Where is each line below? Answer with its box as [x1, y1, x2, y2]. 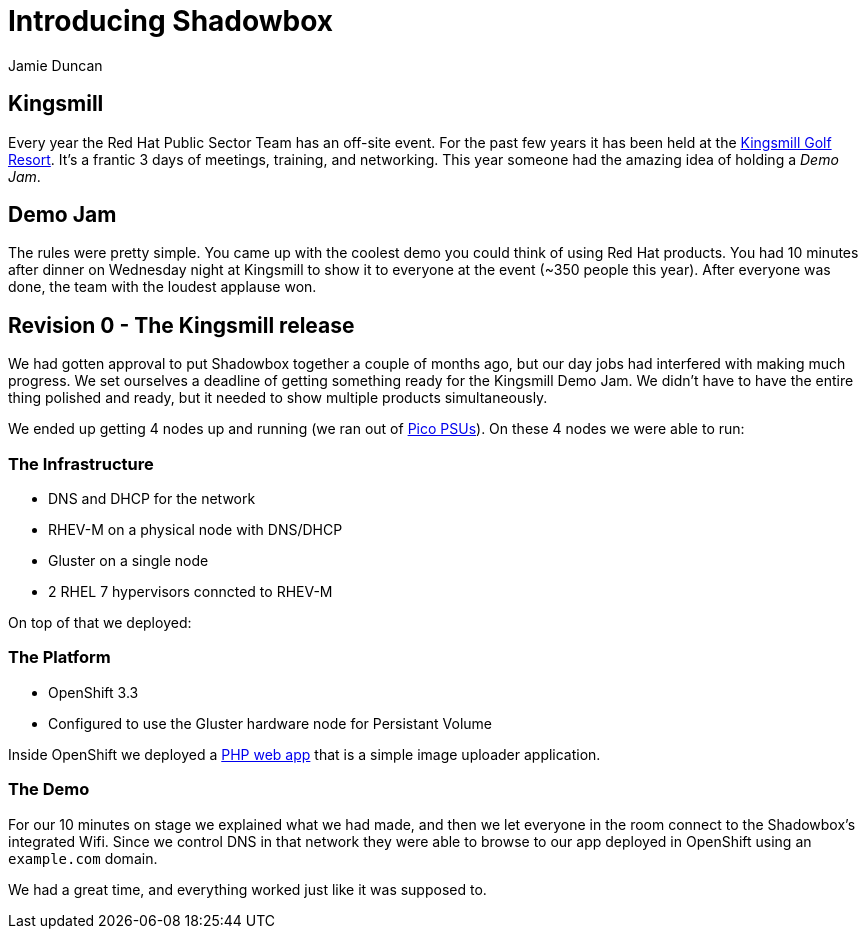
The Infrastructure [8, 453, 154, 474]
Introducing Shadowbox [8, 4, 334, 38]
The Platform [8, 647, 111, 668]
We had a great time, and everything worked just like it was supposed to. [8, 880, 487, 898]
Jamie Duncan [8, 56, 103, 74]
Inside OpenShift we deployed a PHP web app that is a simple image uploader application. [8, 745, 601, 763]
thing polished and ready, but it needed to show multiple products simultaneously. [8, 389, 548, 407]
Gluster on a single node [48, 552, 209, 570]
